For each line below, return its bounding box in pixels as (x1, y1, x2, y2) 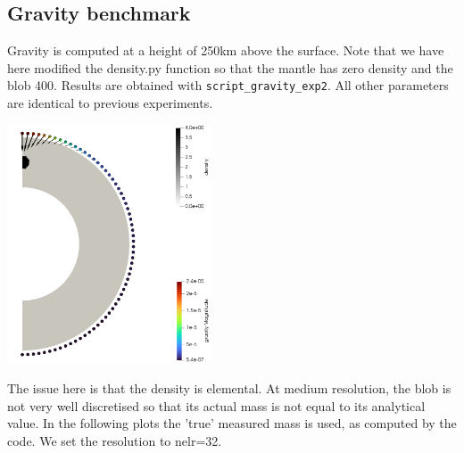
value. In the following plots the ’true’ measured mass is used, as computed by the (7, 414, 457, 432)
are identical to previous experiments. (7, 94, 213, 112)
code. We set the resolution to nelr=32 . (7, 431, 222, 449)
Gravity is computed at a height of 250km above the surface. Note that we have (7, 41, 444, 60)
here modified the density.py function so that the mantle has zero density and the (7, 58, 453, 77)
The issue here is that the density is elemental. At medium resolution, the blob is (7, 379, 452, 398)
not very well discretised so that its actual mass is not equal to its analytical (7, 396, 426, 415)
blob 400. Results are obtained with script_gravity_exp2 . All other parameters (7, 76, 449, 95)
